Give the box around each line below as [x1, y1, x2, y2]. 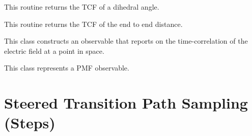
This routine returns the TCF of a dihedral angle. [4, 2, 159, 12]
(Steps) [4, 112, 55, 133]
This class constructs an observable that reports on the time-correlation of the [4, 36, 248, 46]
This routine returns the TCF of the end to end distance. [4, 18, 183, 29]
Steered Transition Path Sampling [4, 92, 248, 113]
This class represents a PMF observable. [4, 62, 129, 73]
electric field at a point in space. [4, 45, 104, 56]
